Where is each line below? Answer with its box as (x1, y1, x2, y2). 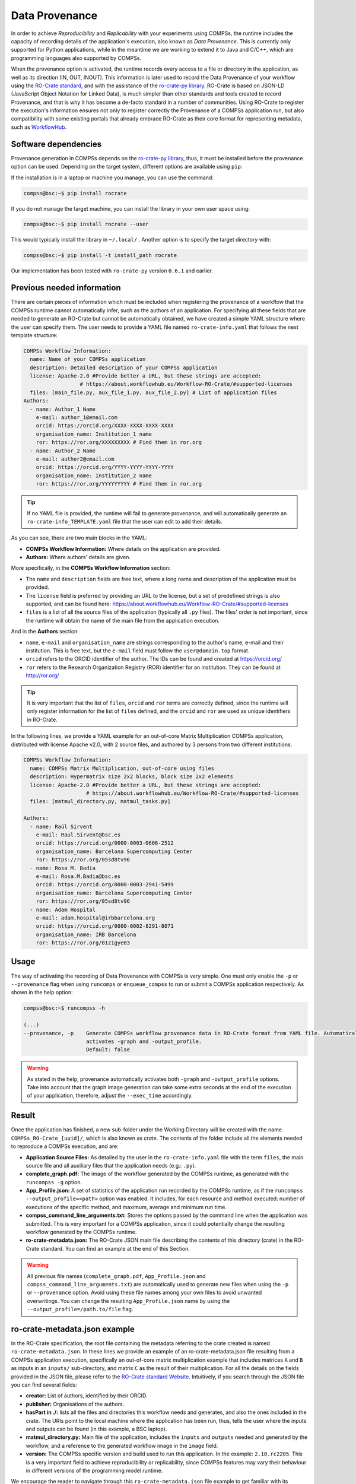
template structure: (11, 331, 58, 338)
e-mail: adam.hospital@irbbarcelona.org (36, 914, 155, 921)
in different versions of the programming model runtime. (26, 1467, 163, 1474)
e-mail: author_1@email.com (36, 414, 118, 421)
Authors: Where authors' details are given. (26, 554, 131, 561)
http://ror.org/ (26, 672, 59, 679)
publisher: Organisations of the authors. (26, 1400, 125, 1407)
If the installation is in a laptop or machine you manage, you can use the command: (11, 174, 214, 181)
